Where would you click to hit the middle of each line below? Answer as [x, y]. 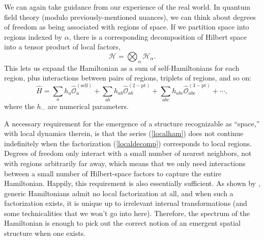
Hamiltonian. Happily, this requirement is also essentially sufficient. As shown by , [132, 183]
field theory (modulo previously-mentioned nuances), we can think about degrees [130, 17]
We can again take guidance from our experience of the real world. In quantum [127, 7]
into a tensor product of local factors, [62, 47]
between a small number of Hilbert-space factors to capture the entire [113, 173]
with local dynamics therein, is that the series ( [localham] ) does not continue [124, 133]
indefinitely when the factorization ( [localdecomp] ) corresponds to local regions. [128, 143]
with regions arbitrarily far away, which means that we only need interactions [125, 163]
